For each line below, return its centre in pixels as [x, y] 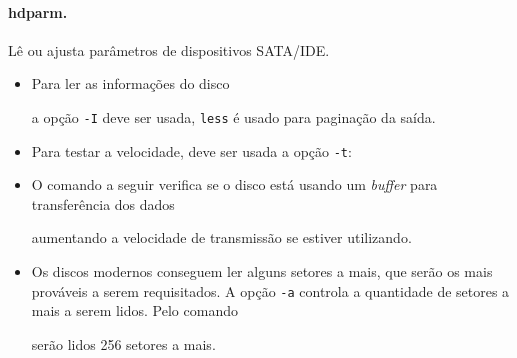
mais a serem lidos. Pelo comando [134, 310]
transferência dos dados [103, 203]
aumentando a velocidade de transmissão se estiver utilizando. [221, 237]
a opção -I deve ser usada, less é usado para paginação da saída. [233, 116]
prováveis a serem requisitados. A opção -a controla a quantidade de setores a [270, 290]
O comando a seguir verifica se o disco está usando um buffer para [234, 184]
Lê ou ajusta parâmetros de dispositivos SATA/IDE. [169, 49]
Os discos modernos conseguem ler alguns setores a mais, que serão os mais [262, 271]
